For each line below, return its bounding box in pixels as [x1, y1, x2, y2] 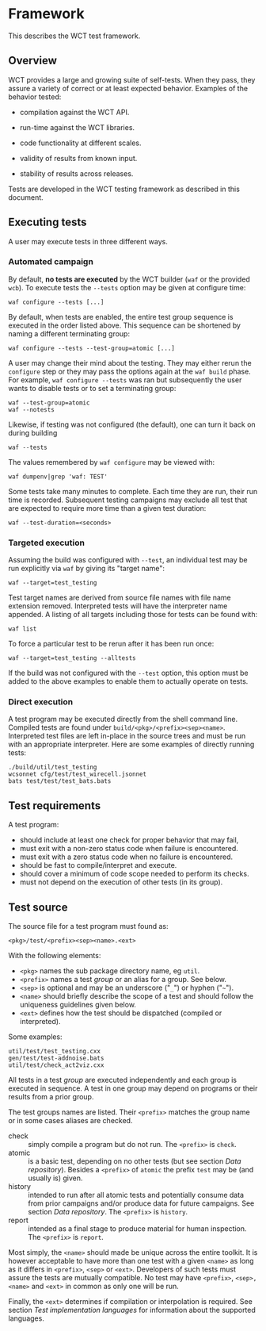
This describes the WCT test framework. [8, 31, 141, 40]
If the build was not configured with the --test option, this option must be [8, 668, 249, 678]
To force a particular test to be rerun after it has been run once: [8, 639, 215, 649]
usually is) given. [28, 1173, 83, 1183]
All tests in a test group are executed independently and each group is [8, 1076, 237, 1085]
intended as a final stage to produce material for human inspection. [28, 1224, 247, 1233]
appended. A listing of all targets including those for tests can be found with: [8, 610, 258, 619]
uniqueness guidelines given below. [19, 1000, 137, 1010]
